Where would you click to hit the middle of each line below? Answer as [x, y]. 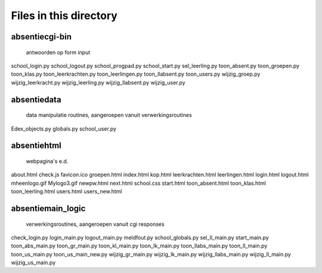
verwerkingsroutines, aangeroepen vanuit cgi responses [95, 224]
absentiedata [36, 99]
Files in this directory [64, 15]
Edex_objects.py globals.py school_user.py [64, 129]
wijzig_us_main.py [33, 263]
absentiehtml [36, 146]
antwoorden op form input [58, 52]
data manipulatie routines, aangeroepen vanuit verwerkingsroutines [109, 115]
